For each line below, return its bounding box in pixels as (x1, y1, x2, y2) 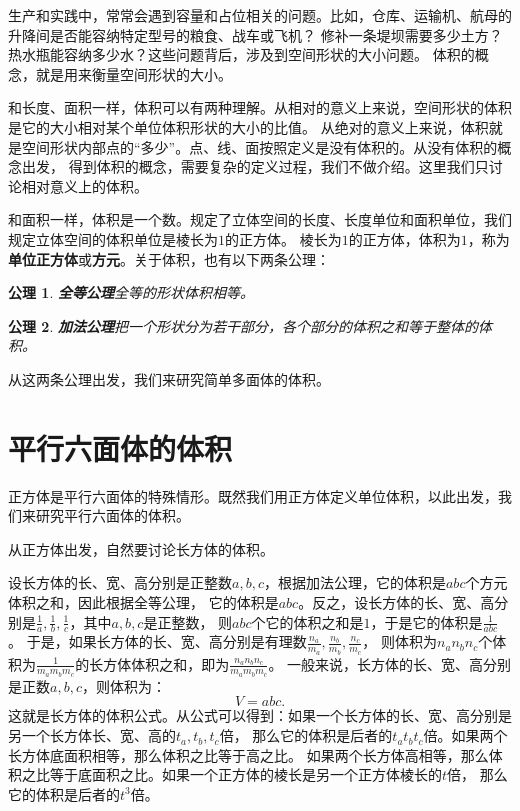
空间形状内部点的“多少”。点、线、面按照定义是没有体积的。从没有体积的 (21, 136, 498, 157)
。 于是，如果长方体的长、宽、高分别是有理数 (8, 631, 307, 652)
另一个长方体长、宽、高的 (8, 725, 176, 746)
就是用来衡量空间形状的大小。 (35, 63, 232, 84)
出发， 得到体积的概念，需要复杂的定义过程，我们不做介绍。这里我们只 (21, 156, 489, 177)
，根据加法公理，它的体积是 (263, 572, 446, 593)
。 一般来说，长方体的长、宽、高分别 (268, 653, 512, 674)
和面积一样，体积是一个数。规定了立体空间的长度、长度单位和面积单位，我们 (8, 209, 512, 230)
